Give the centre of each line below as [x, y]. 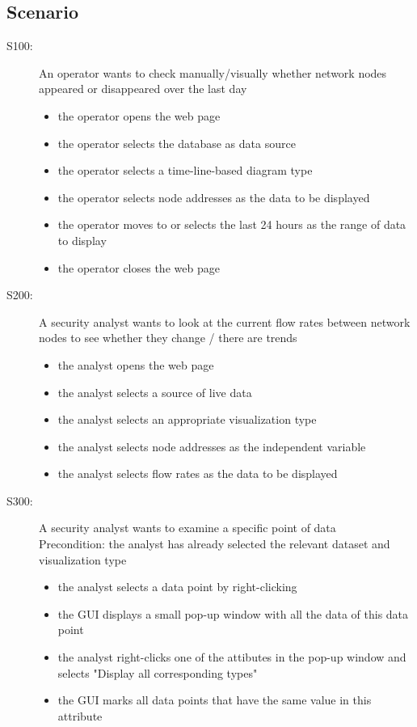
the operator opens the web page [139, 115]
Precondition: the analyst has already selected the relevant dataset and [215, 544]
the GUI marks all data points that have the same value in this [215, 700]
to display [82, 240]
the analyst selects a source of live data [155, 392]
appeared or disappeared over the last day [143, 89]
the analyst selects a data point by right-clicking [177, 587]
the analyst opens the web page [136, 364]
